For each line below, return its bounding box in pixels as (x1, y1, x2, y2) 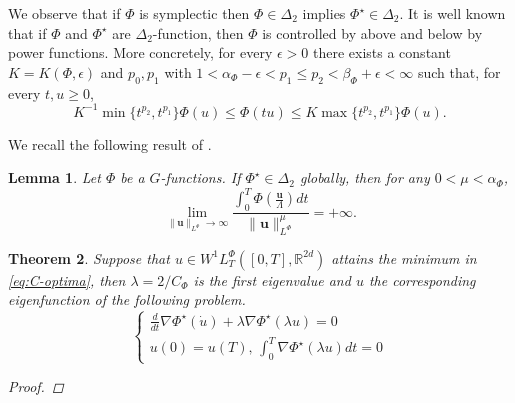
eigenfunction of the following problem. (8, 289, 246, 310)
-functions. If (160, 167, 241, 188)
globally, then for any (299, 167, 430, 188)
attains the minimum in (331, 247, 477, 268)
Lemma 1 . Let (8, 167, 101, 188)
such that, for (417, 61, 501, 82)
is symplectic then (139, 3, 250, 23)
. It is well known (399, 3, 506, 23)
